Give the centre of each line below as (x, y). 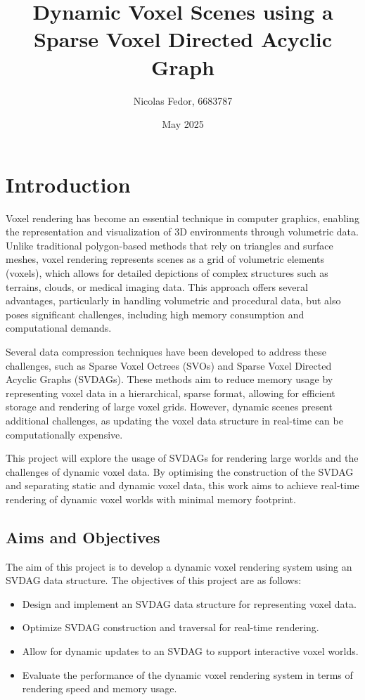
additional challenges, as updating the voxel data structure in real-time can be (174, 420)
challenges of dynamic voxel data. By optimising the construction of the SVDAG (180, 471)
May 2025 (183, 124)
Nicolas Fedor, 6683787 (183, 100)
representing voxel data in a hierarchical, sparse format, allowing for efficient (171, 393)
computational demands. (59, 328)
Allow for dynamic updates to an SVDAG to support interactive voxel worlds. (190, 651)
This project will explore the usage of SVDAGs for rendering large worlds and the (182, 458)
